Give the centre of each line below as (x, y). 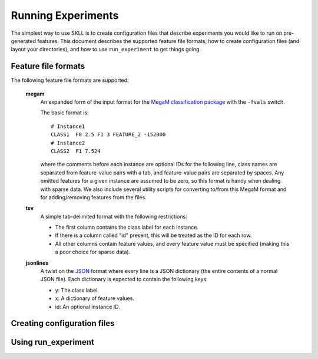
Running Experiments (65, 15)
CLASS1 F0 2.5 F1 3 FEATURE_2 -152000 (108, 135)
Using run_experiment (52, 342)
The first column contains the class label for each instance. (127, 228)
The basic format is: (64, 113)
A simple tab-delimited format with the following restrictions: (114, 216)
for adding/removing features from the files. (93, 197)
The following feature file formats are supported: (70, 80)
